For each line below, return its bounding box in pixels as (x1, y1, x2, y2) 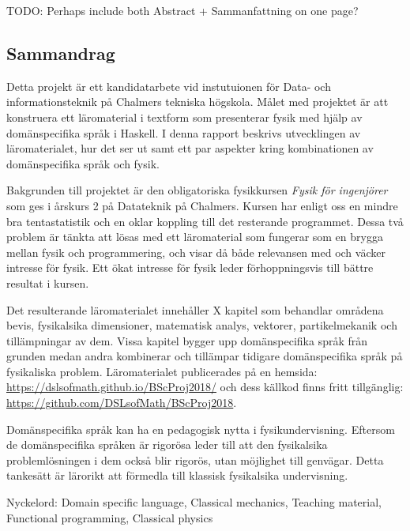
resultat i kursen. (6, 274, 89, 291)
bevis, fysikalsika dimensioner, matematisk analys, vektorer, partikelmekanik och (6, 317, 397, 333)
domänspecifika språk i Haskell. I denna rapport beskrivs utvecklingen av (6, 124, 361, 141)
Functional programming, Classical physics (6, 509, 213, 525)
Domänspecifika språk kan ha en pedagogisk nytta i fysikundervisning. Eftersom (6, 420, 395, 437)
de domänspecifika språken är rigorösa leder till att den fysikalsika (6, 436, 328, 453)
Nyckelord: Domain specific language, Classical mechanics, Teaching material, (6, 494, 382, 510)
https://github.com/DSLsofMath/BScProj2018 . (6, 394, 237, 411)
